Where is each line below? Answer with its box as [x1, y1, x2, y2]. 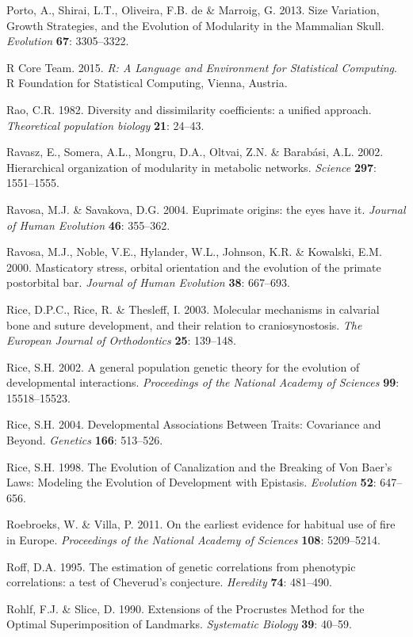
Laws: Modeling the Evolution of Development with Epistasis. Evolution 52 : [6, 474, 377, 490]
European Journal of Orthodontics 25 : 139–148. [6, 332, 236, 349]
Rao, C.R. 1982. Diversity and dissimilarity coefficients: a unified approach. [6, 101, 372, 117]
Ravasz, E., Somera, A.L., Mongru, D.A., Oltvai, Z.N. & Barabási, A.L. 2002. [6, 143, 384, 160]
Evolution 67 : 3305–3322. [6, 32, 129, 49]
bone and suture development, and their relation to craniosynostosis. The [6, 316, 362, 333]
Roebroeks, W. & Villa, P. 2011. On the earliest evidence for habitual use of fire [6, 516, 396, 532]
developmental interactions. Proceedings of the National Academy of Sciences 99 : [6, 374, 400, 391]
